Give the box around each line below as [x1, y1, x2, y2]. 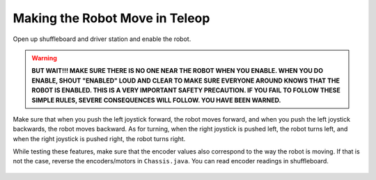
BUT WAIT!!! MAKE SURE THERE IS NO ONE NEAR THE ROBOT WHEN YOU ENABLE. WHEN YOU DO [31, 67, 324, 75]
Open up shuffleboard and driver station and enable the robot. [13, 35, 191, 43]
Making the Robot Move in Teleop [13, 10, 210, 26]
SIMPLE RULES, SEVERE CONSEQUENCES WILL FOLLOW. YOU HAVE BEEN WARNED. [31, 96, 281, 104]
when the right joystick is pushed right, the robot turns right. [13, 134, 186, 142]
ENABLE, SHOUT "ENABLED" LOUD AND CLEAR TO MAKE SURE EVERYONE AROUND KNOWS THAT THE [31, 76, 340, 85]
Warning [31, 54, 57, 62]
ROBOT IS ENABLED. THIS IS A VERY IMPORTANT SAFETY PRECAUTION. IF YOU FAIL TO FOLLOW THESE [31, 86, 340, 95]
